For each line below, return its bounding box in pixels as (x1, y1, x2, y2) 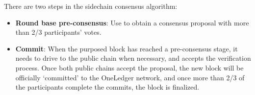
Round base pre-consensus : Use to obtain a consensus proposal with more (15, 17, 249, 27)
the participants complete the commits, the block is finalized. (15, 82, 200, 92)
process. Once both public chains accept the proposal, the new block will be (15, 62, 244, 72)
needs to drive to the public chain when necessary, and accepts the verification (15, 53, 251, 63)
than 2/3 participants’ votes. (15, 27, 102, 37)
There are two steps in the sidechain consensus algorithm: (4, 1, 178, 11)
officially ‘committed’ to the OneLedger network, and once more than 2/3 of (15, 72, 245, 82)
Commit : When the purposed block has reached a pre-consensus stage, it (15, 43, 238, 53)
